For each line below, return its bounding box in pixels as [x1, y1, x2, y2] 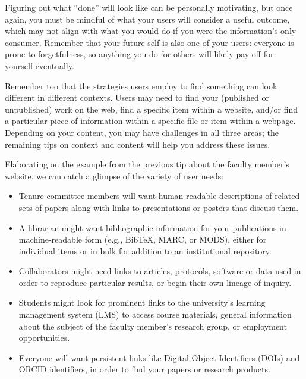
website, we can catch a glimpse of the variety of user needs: [5, 169, 224, 182]
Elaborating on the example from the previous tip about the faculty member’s [5, 158, 289, 170]
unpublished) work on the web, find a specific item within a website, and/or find [5, 102, 298, 115]
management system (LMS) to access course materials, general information [18, 308, 292, 321]
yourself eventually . [5, 59, 74, 72]
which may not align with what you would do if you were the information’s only [5, 24, 296, 37]
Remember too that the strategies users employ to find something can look [5, 79, 277, 92]
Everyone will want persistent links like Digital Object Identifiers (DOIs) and [18, 351, 300, 364]
